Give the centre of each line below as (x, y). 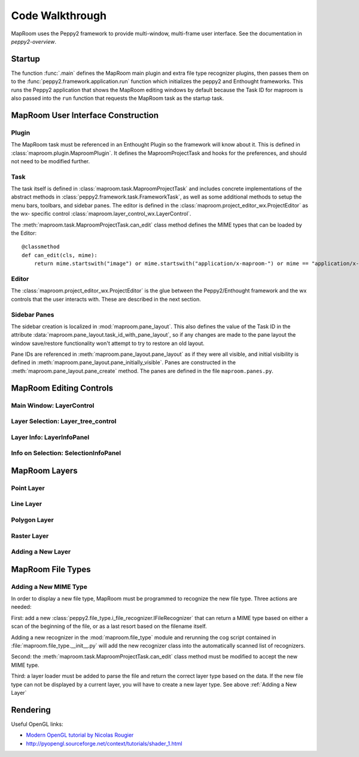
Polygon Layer (32, 520)
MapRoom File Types (51, 569)
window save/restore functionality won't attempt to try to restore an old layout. (108, 343)
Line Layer (26, 504)
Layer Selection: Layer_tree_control (64, 422)
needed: (21, 607)
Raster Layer (30, 536)
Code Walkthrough (59, 16)
